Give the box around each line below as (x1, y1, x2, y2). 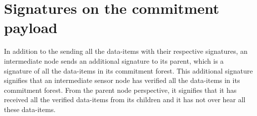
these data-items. (4, 104, 56, 114)
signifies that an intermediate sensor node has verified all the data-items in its (4, 75, 240, 85)
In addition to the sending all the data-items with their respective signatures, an (4, 46, 248, 56)
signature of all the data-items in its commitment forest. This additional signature (4, 65, 253, 76)
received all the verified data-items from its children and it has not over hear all (4, 94, 246, 105)
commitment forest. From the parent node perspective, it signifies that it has (4, 84, 237, 95)
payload (4, 17, 58, 38)
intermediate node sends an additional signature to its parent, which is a (4, 55, 224, 66)
